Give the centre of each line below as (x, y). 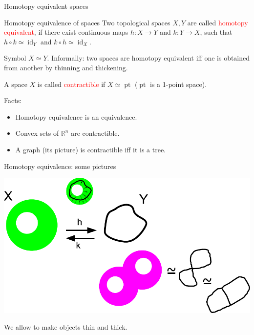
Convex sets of (37, 133)
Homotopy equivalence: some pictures (60, 166)
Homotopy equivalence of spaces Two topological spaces (87, 22)
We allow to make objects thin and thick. (66, 326)
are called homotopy (218, 22)
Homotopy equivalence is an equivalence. (76, 116)
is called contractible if (71, 84)
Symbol (15, 58)
